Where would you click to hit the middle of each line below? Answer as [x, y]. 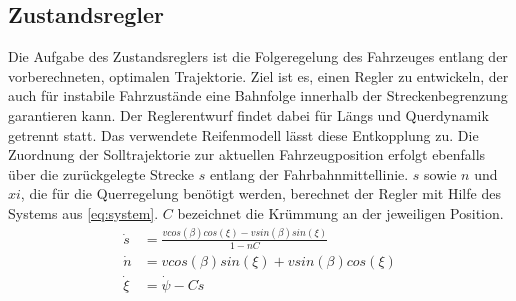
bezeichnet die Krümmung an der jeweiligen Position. [340, 212]
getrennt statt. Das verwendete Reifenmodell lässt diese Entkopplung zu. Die [243, 134]
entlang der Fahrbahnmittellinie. [309, 173]
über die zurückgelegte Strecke [101, 173]
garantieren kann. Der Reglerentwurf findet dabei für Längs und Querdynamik [248, 114]
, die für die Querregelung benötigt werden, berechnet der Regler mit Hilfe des [260, 193]
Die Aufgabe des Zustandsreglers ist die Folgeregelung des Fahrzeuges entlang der [258, 56]
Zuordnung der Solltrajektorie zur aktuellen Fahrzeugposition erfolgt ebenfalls [247, 154]
